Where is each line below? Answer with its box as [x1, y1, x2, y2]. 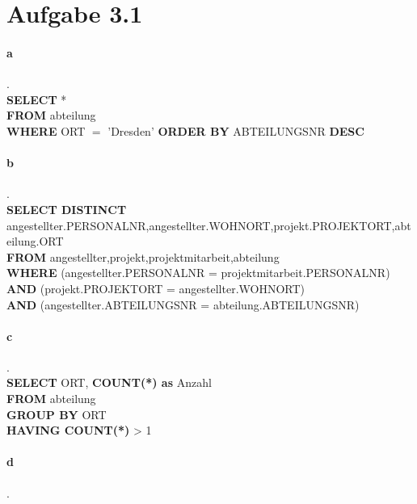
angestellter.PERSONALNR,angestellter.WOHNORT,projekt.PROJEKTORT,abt [6, 216, 411, 233]
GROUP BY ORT [6, 405, 107, 422]
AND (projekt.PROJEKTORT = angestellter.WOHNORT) [6, 279, 305, 296]
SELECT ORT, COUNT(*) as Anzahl [6, 374, 212, 391]
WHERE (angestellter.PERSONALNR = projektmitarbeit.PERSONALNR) [6, 264, 390, 281]
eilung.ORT [6, 233, 64, 250]
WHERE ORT [6, 122, 86, 139]
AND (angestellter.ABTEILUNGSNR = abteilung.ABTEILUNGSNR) [6, 296, 360, 313]
